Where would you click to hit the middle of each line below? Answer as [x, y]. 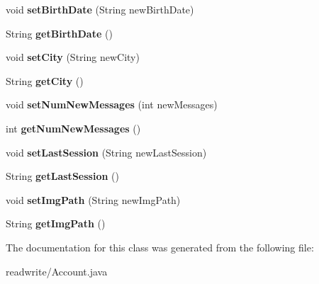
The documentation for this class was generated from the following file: [160, 247]
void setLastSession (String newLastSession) [106, 152]
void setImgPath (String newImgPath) [93, 199]
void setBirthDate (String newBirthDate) [100, 9]
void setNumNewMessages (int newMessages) [112, 104]
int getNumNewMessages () [73, 128]
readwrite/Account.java [57, 271]
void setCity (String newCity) [73, 57]
